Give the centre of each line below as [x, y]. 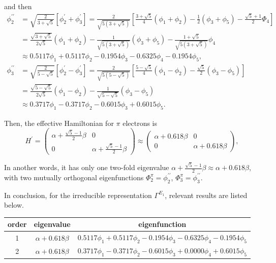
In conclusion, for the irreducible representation [78, 195]
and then [18, 6]
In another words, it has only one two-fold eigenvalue [87, 167]
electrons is [140, 123]
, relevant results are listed [206, 195]
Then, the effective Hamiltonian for [59, 123]
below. [14, 205]
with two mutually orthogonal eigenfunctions [74, 177]
